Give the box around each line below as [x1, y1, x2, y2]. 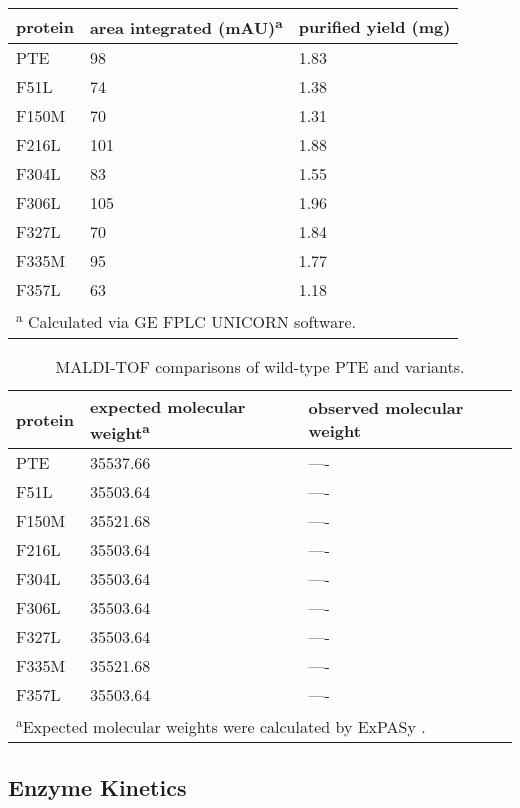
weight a [89, 417, 150, 444]
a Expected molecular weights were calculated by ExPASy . [16, 711, 426, 739]
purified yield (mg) [298, 14, 451, 38]
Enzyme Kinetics [8, 771, 187, 802]
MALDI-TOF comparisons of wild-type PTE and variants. [55, 354, 465, 378]
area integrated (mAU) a [89, 13, 283, 40]
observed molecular [308, 396, 464, 420]
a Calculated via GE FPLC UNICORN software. [16, 307, 357, 334]
